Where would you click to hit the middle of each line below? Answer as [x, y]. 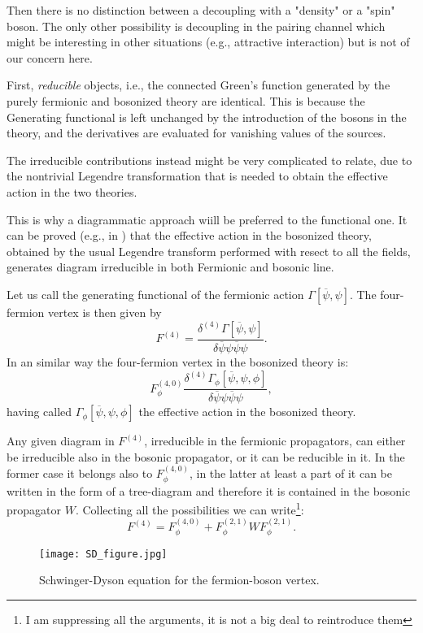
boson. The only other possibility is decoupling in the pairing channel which [196, 26]
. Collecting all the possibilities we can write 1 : [190, 508]
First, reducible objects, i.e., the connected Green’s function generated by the [198, 85]
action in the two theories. [72, 191]
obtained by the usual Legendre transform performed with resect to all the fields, [209, 251]
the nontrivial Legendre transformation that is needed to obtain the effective [197, 176]
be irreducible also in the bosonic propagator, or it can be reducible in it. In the [206, 456]
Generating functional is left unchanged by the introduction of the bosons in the [207, 117]
